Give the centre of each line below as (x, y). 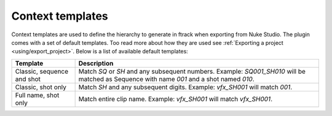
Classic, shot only (41, 87)
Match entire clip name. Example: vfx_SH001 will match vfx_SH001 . (176, 99)
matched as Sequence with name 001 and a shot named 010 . (166, 79)
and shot (28, 79)
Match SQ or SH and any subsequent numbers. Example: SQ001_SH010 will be (192, 71)
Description (96, 63)
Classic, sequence (42, 71)
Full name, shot (37, 95)
